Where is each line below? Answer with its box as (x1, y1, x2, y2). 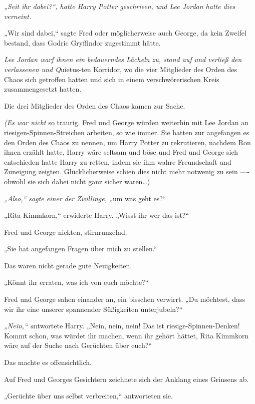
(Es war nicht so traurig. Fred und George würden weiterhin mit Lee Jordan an (4, 117, 249, 128)
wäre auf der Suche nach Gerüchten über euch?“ (4, 340, 152, 350)
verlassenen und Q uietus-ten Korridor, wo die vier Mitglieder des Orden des (4, 64, 237, 74)
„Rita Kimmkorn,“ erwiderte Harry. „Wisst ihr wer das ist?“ (4, 210, 189, 220)
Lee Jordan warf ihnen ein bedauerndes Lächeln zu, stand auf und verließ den (4, 54, 242, 65)
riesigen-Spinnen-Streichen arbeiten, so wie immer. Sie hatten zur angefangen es (4, 127, 249, 137)
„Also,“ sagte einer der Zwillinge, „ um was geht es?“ (4, 193, 166, 203)
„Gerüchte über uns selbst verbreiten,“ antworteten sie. (4, 390, 173, 401)
